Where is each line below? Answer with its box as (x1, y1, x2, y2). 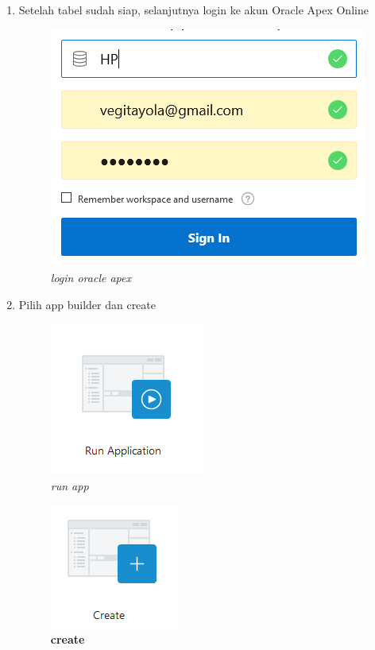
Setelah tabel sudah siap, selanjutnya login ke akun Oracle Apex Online (18, 2, 369, 17)
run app (50, 477, 89, 493)
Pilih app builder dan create (18, 296, 156, 312)
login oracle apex (50, 269, 131, 286)
